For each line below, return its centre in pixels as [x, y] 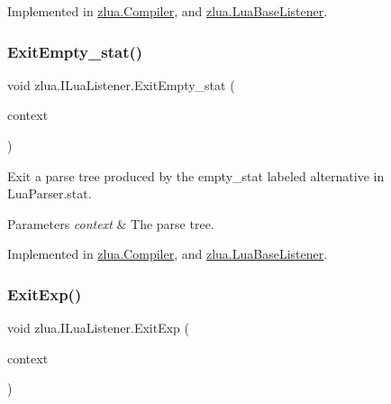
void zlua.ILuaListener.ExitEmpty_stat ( [121, 84]
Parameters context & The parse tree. [111, 223]
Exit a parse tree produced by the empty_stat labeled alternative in [196, 175]
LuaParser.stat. [50, 193]
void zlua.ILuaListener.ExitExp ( [98, 328]
